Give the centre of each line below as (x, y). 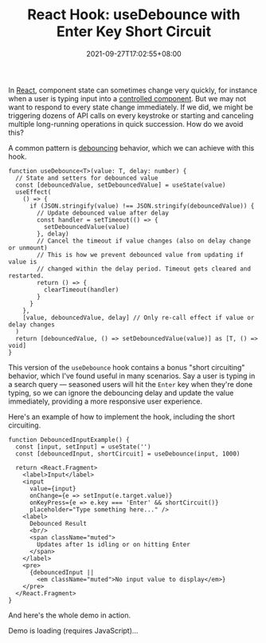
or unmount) (28, 248)
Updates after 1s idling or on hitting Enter (114, 544)
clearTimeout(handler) (81, 290)
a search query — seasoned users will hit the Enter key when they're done (131, 384)
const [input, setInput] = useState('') (83, 447)
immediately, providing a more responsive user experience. (106, 401)
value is (23, 262)
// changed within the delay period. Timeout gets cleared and (144, 269)
